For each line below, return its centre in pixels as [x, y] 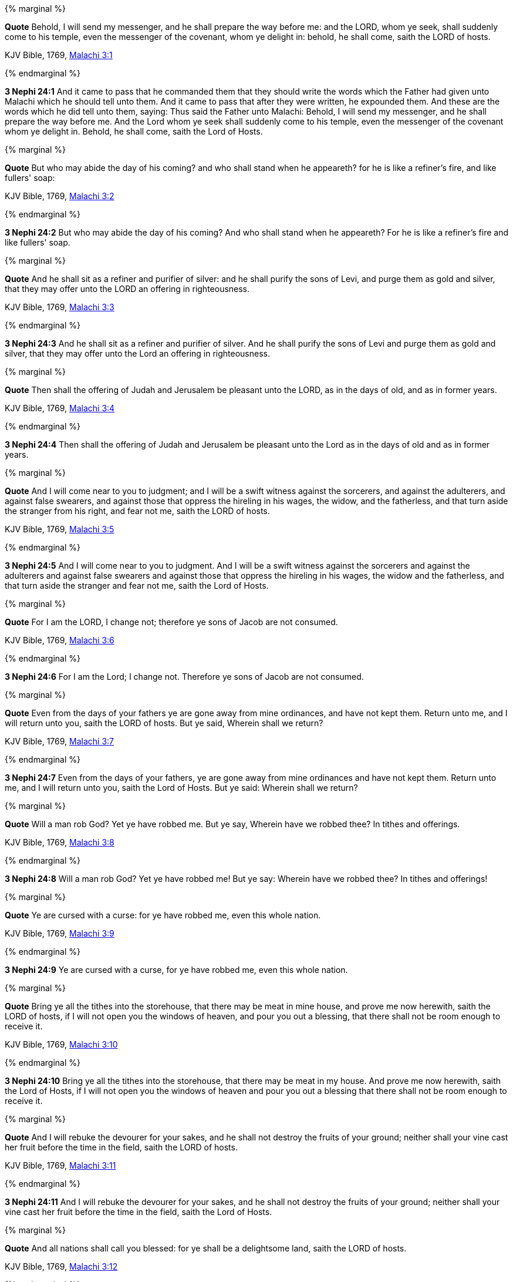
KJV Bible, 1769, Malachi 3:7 [59, 741]
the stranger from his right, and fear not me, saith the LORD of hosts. [137, 511]
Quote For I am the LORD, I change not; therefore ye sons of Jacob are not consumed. [171, 622]
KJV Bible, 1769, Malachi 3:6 [60, 640]
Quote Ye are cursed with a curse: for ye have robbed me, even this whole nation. [163, 915]
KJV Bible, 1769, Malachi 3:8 [60, 842]
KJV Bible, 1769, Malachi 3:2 [60, 196]
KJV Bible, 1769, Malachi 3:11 [60, 1165]
